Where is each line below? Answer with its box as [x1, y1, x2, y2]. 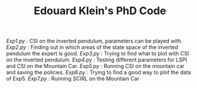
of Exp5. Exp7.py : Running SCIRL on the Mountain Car [6, 75, 140, 82]
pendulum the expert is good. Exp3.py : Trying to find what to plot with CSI [6, 50, 189, 57]
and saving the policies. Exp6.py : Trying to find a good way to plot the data [6, 69, 192, 76]
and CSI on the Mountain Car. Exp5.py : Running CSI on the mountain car [6, 63, 185, 70]
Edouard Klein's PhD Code [33, 4, 167, 18]
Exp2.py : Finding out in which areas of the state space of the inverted [6, 44, 179, 51]
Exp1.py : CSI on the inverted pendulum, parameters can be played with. [6, 37, 183, 45]
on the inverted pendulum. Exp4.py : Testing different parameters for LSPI [6, 56, 187, 63]
